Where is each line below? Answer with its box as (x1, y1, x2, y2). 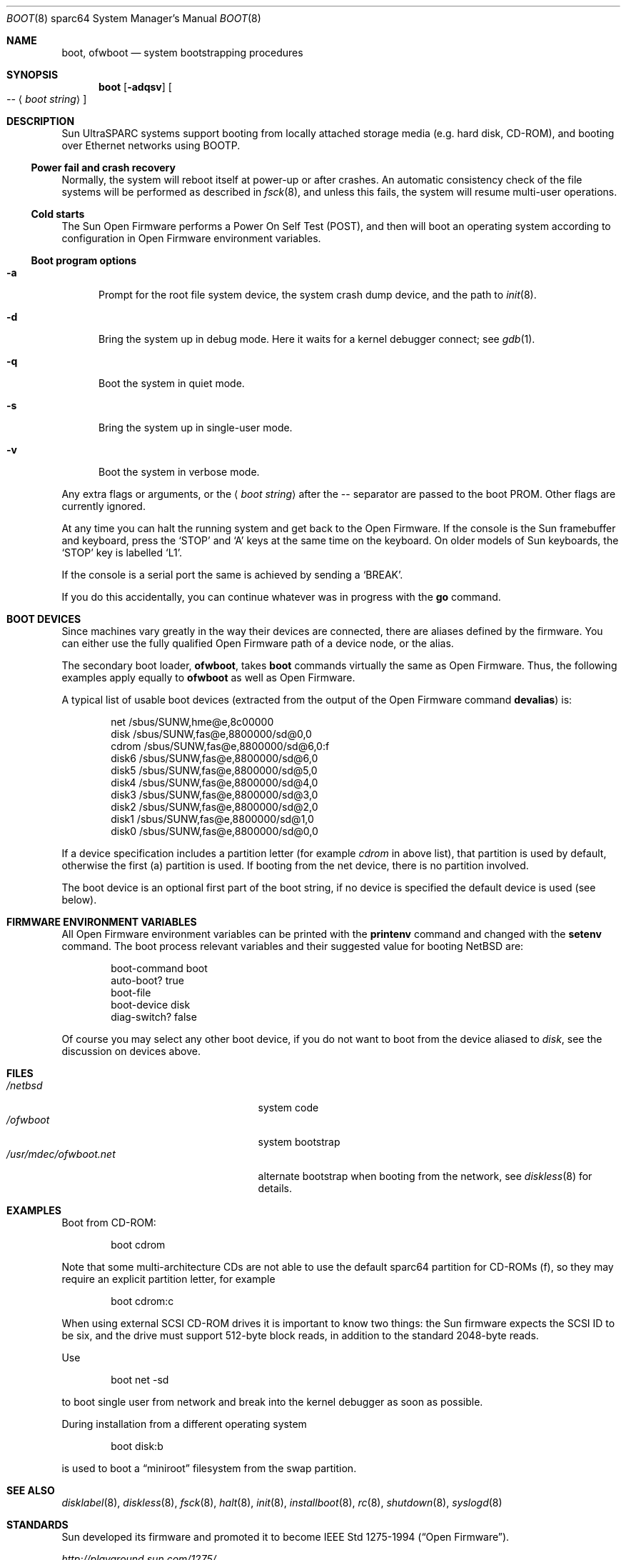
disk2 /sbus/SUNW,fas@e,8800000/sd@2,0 (111, 801, 318, 813)
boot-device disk (111, 999, 191, 1011)
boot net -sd (111, 1374, 169, 1386)
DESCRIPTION (6, 115, 75, 127)
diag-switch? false (111, 1011, 197, 1023)
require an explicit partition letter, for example (61, 1273, 276, 1285)
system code (258, 1101, 319, 1114)
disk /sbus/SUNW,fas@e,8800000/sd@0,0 (111, 728, 312, 740)
